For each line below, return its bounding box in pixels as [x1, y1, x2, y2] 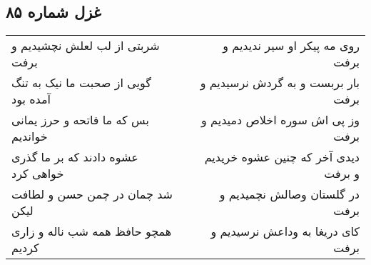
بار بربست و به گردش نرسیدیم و [200, 74, 360, 91]
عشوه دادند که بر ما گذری [11, 149, 138, 166]
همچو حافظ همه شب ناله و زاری [11, 223, 172, 240]
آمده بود [11, 91, 51, 108]
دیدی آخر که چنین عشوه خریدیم [204, 149, 360, 166]
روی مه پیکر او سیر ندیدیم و [223, 37, 360, 54]
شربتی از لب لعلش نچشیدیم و [11, 37, 160, 54]
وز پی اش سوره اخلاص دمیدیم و [201, 111, 360, 129]
